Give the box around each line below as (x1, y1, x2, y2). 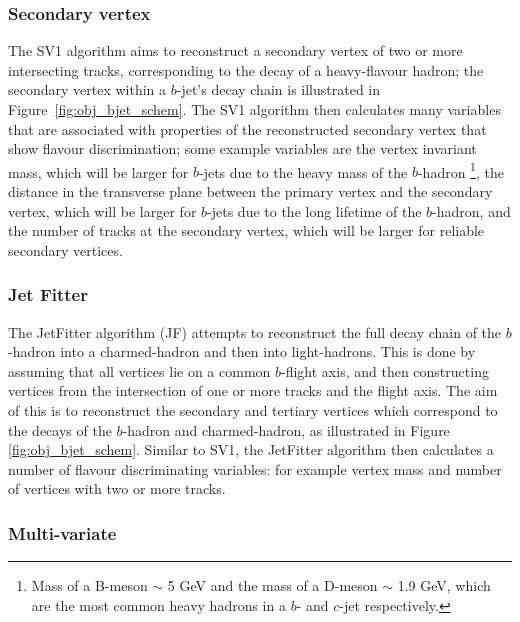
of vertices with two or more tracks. (8, 478, 226, 499)
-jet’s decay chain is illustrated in (176, 79, 380, 100)
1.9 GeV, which (397, 575, 491, 596)
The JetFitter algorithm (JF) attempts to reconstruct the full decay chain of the (8, 321, 502, 342)
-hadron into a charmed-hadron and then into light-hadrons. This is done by (8, 341, 476, 362)
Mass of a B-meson (31, 575, 148, 596)
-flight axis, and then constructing (281, 360, 489, 381)
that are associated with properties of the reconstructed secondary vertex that (8, 118, 487, 139)
